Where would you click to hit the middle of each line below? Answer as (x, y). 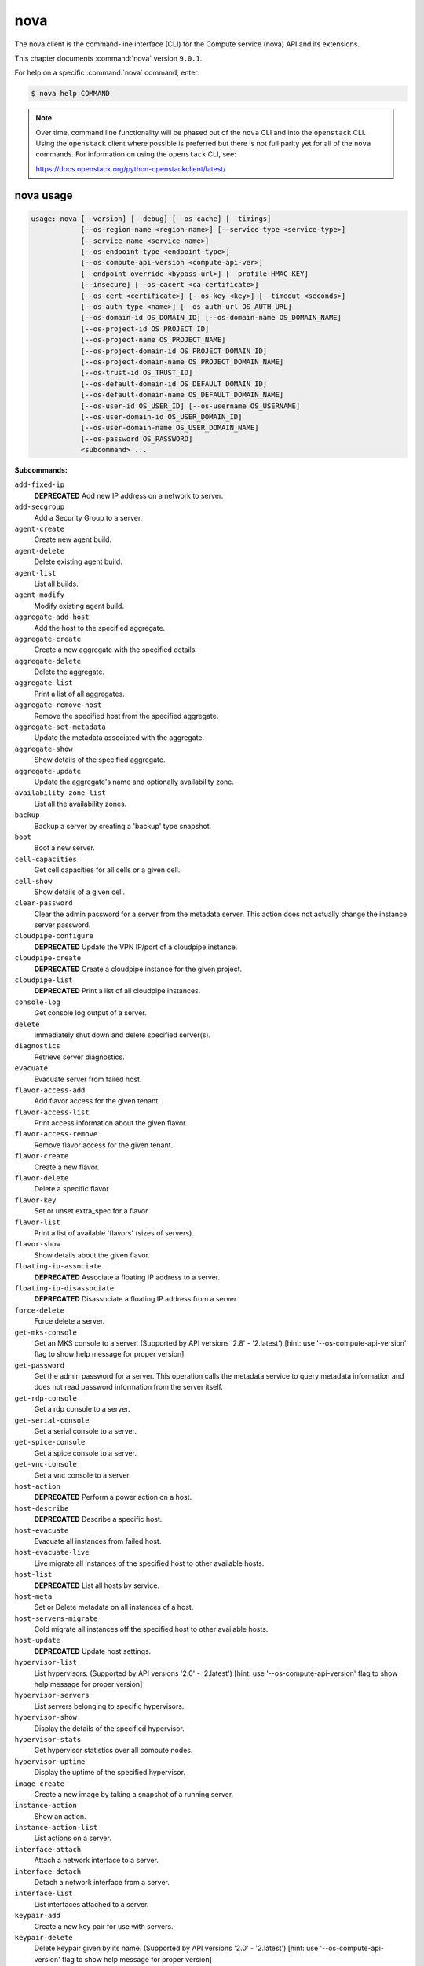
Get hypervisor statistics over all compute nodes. (113, 1751)
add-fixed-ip (40, 485)
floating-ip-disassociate (64, 1288)
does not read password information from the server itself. (128, 1387)
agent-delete (40, 551)
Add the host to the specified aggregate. (100, 628)
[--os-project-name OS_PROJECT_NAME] (153, 340)
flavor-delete (42, 1178)
